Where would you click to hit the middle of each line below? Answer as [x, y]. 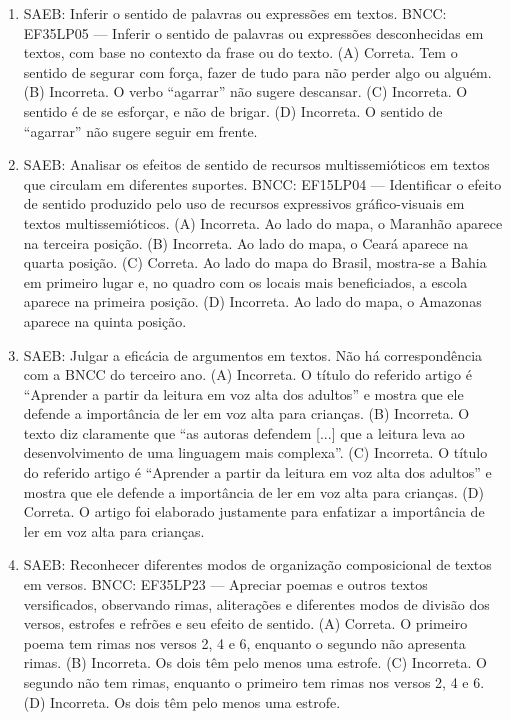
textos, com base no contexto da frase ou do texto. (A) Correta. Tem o [240, 52]
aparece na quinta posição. [105, 320]
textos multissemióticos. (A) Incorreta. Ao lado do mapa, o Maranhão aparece [263, 222]
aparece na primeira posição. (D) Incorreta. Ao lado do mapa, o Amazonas [252, 301]
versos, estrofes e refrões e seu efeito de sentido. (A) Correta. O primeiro [245, 623]
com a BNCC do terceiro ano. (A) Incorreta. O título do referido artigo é [247, 374]
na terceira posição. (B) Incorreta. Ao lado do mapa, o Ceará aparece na [245, 242]
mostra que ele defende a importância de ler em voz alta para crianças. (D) [253, 491]
